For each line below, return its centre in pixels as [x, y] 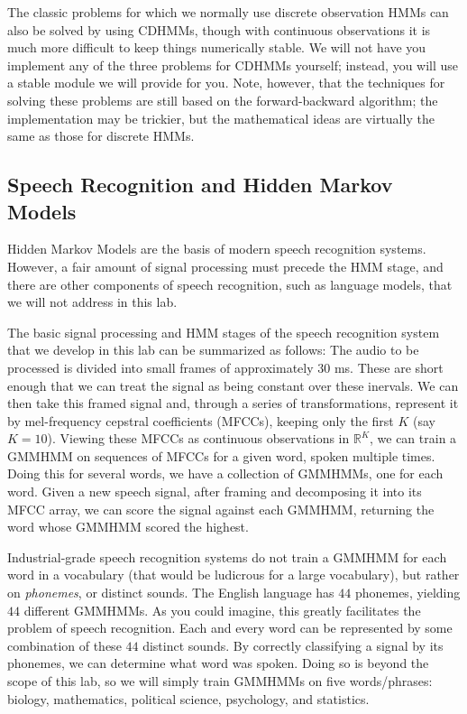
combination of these [64, 645]
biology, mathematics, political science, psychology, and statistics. [188, 698]
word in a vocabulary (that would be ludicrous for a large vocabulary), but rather [233, 575]
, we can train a [413, 438]
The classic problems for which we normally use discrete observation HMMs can [228, 12]
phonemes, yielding [407, 593]
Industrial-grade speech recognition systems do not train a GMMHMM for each [227, 556]
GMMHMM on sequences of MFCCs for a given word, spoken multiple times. [221, 455]
